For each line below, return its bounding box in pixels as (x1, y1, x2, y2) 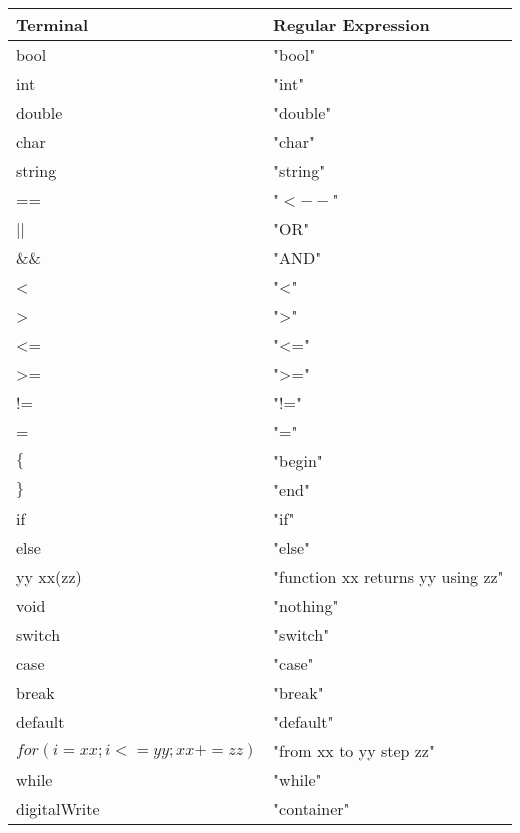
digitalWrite (16, 797, 100, 820)
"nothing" (273, 594, 339, 617)
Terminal (16, 13, 88, 36)
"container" (273, 797, 350, 820)
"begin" (273, 449, 323, 472)
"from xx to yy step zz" (273, 739, 435, 762)
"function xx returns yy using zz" (273, 565, 504, 588)
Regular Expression (273, 13, 430, 36)
